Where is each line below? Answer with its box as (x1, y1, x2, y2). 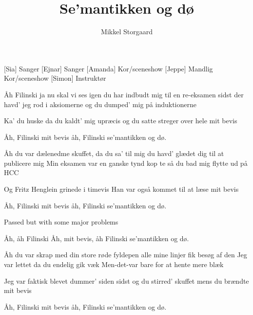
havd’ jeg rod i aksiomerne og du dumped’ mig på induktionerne (4, 99, 196, 109)
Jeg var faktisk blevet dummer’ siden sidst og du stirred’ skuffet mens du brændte (4, 275, 249, 286)
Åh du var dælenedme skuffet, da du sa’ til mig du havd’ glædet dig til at (4, 148, 224, 158)
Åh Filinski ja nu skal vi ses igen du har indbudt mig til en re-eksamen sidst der (4, 89, 244, 99)
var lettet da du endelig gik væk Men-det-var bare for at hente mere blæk (4, 259, 224, 270)
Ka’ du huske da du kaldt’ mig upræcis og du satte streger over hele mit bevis (4, 115, 237, 126)
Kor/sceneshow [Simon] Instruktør (4, 73, 106, 83)
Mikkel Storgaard (101, 26, 153, 37)
